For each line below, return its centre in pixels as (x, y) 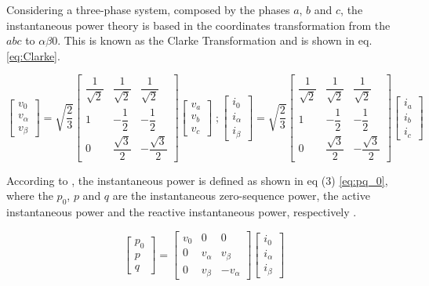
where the (30, 195)
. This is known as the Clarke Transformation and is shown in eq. (215, 40)
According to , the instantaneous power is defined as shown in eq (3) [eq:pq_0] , (197, 180)
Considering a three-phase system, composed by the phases (148, 9)
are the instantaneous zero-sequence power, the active (241, 195)
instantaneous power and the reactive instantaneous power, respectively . (182, 212)
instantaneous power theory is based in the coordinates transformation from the (198, 25)
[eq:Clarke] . (33, 55)
